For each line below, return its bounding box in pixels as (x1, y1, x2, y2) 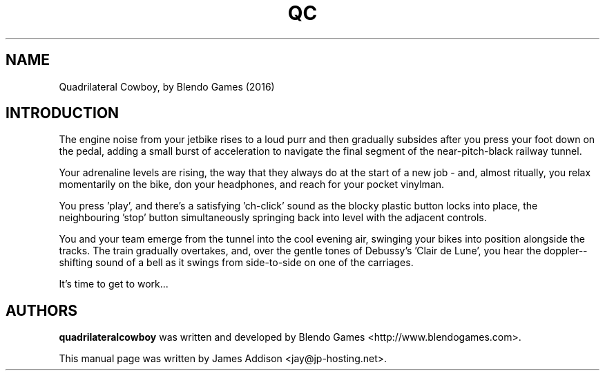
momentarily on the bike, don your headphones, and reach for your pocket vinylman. (59, 178, 445, 191)
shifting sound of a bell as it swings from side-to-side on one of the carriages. (59, 256, 414, 269)
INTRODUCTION (6, 104, 119, 122)
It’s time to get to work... (59, 278, 169, 290)
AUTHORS (6, 301, 78, 319)
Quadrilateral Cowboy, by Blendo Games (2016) (59, 80, 275, 93)
